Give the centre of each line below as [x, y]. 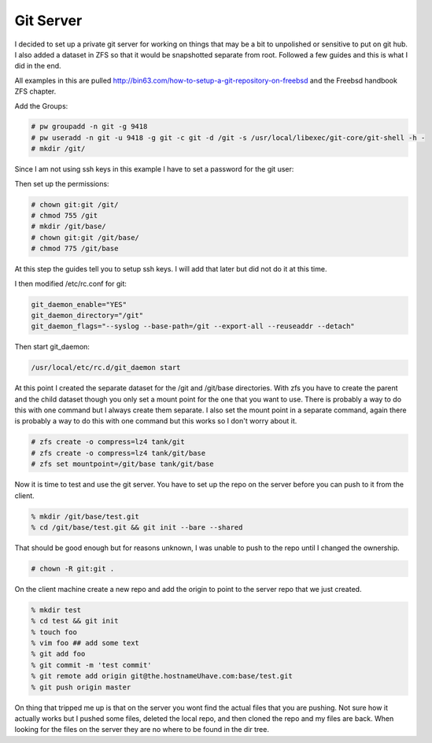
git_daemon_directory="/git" [87, 315]
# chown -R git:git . [73, 568]
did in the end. [38, 66]
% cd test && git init [75, 621]
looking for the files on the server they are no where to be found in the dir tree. [142, 730]
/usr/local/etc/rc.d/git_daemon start [106, 368]
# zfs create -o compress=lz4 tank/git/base [118, 453]
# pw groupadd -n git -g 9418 [89, 127]
